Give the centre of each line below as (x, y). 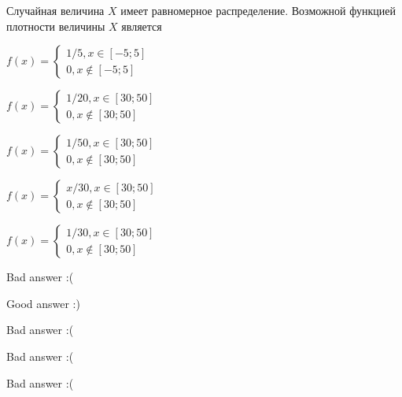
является (142, 26)
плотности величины (56, 26)
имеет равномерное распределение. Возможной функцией (258, 10)
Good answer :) (43, 303)
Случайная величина (55, 10)
